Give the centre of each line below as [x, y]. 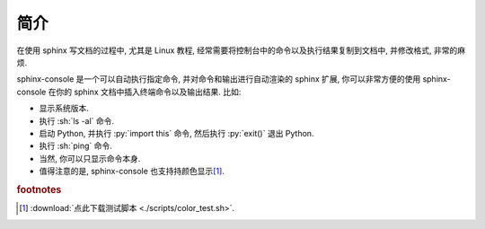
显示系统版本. [64, 109]
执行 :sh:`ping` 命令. [75, 146]
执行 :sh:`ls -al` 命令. [77, 120]
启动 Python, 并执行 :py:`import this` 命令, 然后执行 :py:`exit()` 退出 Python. [176, 133]
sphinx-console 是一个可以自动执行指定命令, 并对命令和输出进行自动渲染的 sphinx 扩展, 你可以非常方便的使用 [219, 79]
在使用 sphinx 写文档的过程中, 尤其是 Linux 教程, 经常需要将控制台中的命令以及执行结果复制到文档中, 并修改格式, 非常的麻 [241, 50]
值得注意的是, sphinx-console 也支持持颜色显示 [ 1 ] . [132, 172]
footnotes [39, 189]
